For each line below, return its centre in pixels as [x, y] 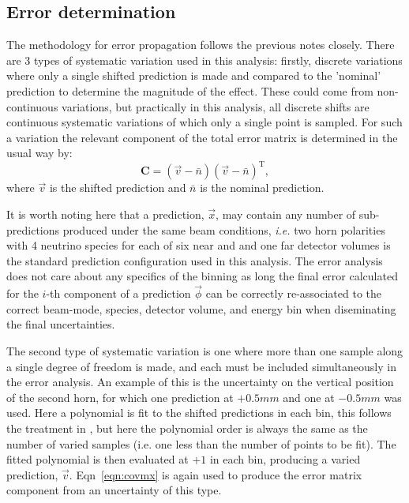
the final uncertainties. [61, 324]
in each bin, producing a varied [285, 459]
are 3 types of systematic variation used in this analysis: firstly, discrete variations [204, 60]
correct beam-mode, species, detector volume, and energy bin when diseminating [201, 308]
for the [23, 293]
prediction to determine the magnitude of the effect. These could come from [190, 90]
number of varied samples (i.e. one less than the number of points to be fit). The [201, 443]
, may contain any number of [286, 214]
